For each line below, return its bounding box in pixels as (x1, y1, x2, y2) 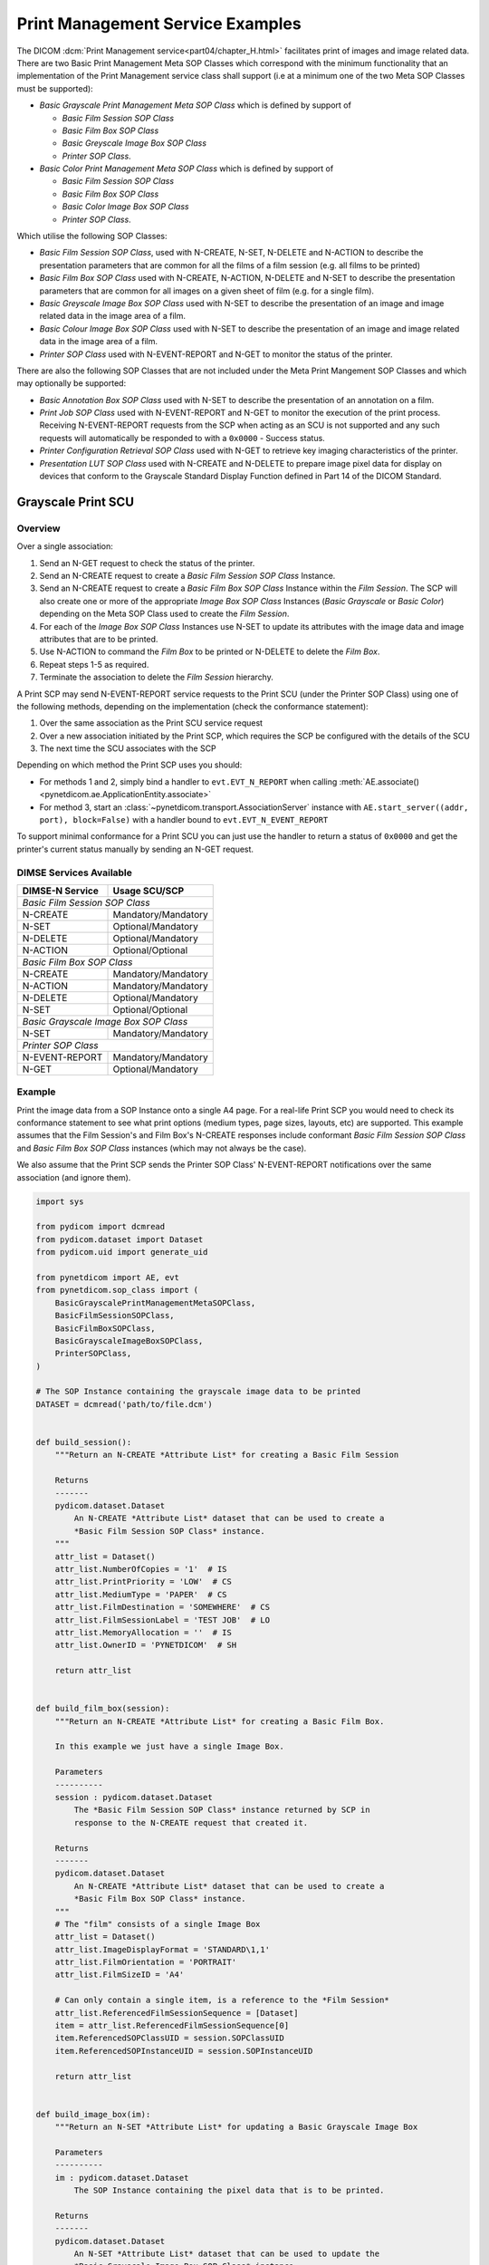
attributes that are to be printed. (39, 633, 158, 644)
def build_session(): (35, 1437, 132, 1448)
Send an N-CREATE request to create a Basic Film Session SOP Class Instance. (39, 570, 336, 581)
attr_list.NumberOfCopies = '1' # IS (54, 1564, 227, 1574)
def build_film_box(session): (35, 1703, 170, 1714)
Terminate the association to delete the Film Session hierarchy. (39, 671, 273, 683)
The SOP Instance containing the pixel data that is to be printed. (73, 2185, 385, 2196)
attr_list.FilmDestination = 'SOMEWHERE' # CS (54, 1602, 271, 1613)
